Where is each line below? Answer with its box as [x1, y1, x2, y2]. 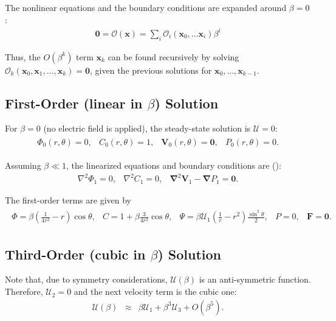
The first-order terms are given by [5, 193, 131, 206]
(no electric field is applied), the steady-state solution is [43, 122, 251, 135]
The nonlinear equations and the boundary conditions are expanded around [5, 1, 287, 13]
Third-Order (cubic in [5, 244, 146, 263]
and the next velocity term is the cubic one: [74, 285, 237, 298]
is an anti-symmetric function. [199, 273, 311, 286]
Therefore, [5, 285, 43, 298]
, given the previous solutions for [90, 63, 212, 76]
